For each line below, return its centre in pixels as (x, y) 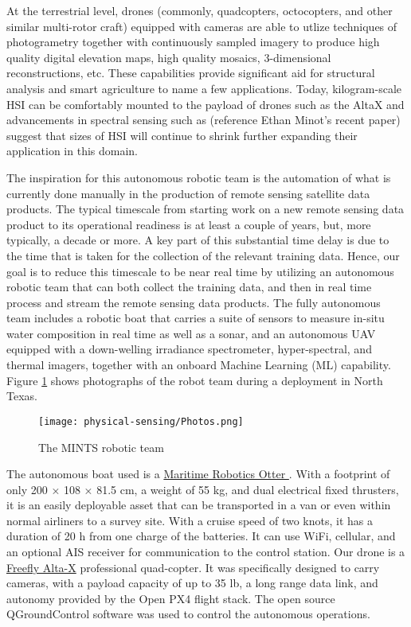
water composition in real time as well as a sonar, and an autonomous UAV (191, 333)
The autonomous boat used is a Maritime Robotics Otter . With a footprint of (198, 474)
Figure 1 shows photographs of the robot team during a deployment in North (195, 380)
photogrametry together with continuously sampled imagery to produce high (193, 42)
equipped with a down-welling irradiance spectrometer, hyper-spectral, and (189, 349)
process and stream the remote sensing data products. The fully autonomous (194, 302)
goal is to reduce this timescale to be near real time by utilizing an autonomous (200, 271)
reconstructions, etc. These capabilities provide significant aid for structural (191, 73)
